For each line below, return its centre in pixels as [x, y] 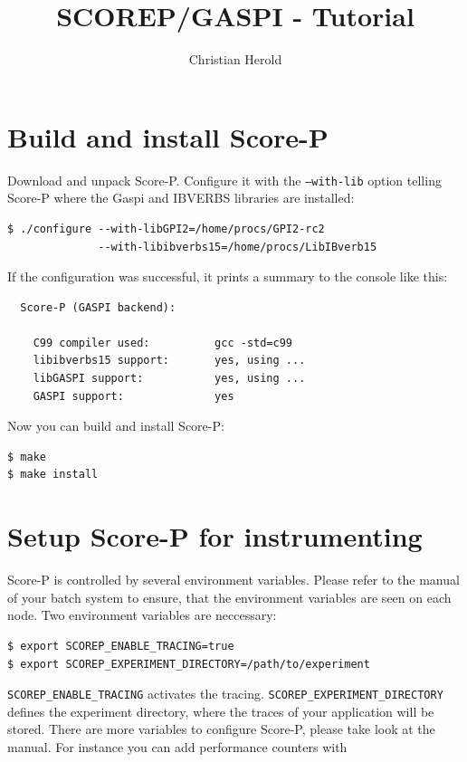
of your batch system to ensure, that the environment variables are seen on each [229, 597]
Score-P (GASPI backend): [98, 307]
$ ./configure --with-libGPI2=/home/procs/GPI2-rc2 [166, 229]
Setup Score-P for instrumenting [215, 536]
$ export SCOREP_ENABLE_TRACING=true [121, 646]
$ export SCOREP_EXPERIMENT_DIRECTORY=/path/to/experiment [189, 664]
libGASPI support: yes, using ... [169, 379]
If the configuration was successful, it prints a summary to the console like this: [228, 276]
